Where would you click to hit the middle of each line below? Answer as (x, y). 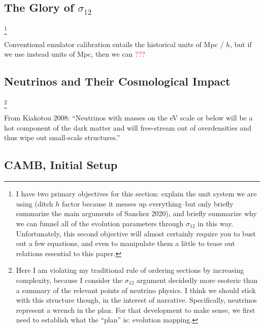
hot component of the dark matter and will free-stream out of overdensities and (128, 127)
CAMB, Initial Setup (61, 165)
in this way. (216, 223)
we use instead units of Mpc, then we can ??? (75, 54)
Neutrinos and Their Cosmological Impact (117, 81)
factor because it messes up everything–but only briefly (148, 203)
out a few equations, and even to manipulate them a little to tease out (125, 243)
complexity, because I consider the (69, 280)
